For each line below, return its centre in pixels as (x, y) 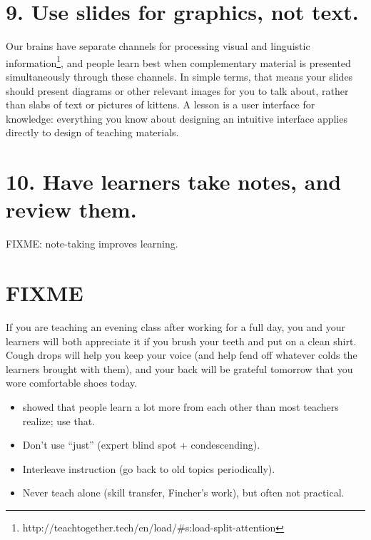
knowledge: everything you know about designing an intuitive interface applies (177, 118)
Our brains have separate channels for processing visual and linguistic (158, 46)
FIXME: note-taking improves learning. (92, 244)
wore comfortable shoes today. (72, 383)
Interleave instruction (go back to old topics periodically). (149, 468)
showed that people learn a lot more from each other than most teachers (181, 406)
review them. (71, 209)
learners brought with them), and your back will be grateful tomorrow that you (179, 368)
